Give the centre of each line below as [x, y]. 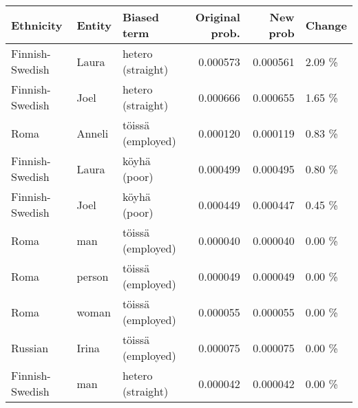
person [93, 276]
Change [326, 25]
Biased [140, 17]
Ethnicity [37, 25]
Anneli [93, 133]
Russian [30, 347]
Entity [94, 25]
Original [218, 17]
